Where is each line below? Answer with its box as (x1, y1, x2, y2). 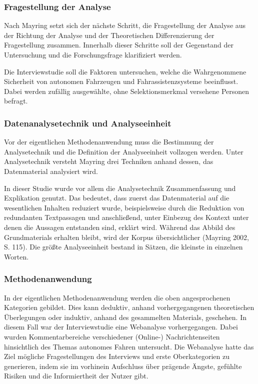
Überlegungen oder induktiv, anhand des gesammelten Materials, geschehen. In (4, 311, 246, 322)
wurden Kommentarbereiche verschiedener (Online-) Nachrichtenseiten (4, 331, 220, 341)
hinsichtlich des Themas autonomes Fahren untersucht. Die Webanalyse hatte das (4, 341, 254, 351)
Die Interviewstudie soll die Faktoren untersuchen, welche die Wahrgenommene (4, 66, 246, 76)
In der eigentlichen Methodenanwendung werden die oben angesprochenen (4, 292, 230, 302)
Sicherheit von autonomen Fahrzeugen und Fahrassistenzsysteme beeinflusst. (4, 76, 238, 86)
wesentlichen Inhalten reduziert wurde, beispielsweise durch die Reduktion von (4, 202, 244, 212)
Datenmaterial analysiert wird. (4, 165, 98, 176)
